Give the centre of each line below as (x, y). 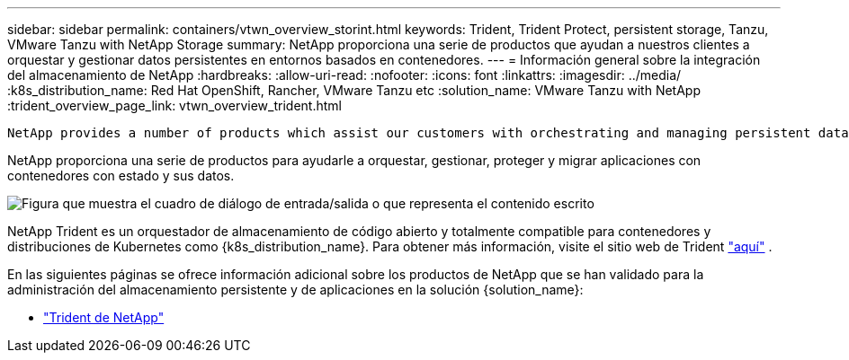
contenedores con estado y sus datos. (121, 176)
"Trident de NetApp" (104, 317)
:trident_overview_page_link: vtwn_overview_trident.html (174, 105)
